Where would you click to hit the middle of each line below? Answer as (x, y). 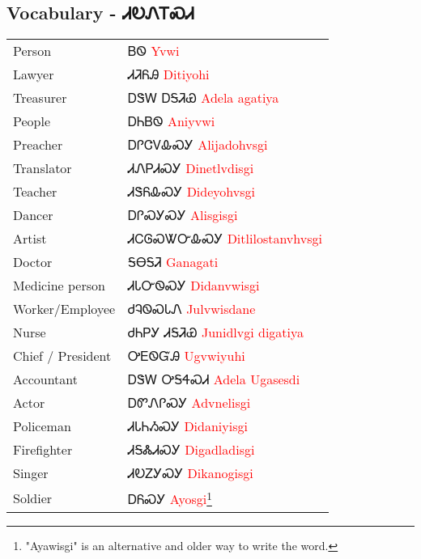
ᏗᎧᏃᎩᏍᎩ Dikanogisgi (191, 473)
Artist (30, 239)
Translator (43, 168)
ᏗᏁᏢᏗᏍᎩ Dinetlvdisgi (191, 168)
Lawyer (34, 74)
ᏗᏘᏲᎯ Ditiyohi (169, 74)
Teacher (35, 192)
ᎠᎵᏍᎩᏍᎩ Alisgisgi (183, 215)
